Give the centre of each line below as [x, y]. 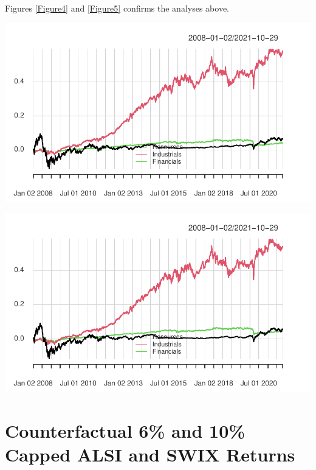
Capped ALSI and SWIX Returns [150, 454]
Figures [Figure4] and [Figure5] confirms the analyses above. [117, 8]
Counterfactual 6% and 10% [125, 430]
